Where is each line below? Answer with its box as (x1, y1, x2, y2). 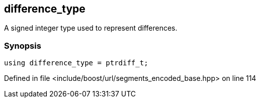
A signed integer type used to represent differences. (4, 24, 178, 33)
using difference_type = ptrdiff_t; (4, 59, 148, 67)
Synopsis (4, 40, 41, 51)
